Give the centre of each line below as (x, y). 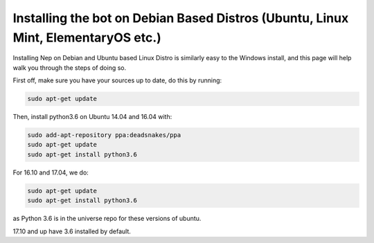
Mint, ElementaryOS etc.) (87, 37)
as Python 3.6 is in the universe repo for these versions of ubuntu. (107, 219)
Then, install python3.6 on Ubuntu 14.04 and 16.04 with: (92, 117)
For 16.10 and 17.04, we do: (51, 172)
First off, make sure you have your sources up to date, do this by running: (117, 80)
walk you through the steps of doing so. (70, 67)
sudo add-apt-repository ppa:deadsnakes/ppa (104, 135)
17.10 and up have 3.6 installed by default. (72, 231)
